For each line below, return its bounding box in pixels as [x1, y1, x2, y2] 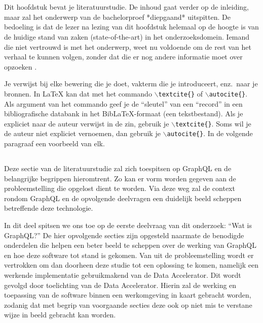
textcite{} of [158, 88, 203, 99]
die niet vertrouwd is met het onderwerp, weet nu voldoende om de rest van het [4, 41, 251, 52]
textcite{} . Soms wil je [175, 118, 251, 128]
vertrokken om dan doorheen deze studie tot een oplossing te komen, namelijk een [4, 260, 258, 270]
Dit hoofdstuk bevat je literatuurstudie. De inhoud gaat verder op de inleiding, [4, 2, 249, 12]
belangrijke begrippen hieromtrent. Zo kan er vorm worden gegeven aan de [4, 173, 236, 183]
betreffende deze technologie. [4, 203, 93, 213]
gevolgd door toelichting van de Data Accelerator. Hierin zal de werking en [4, 279, 237, 290]
